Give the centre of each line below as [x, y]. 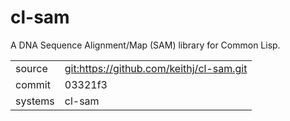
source [31, 68]
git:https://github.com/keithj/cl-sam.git [156, 68]
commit [33, 84]
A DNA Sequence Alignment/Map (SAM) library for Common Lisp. [145, 45]
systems [35, 101]
